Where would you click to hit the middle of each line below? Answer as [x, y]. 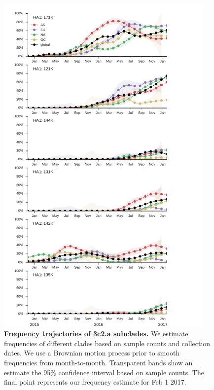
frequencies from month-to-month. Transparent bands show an [98, 363]
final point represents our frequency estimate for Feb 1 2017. [95, 382]
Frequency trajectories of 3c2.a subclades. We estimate [96, 334]
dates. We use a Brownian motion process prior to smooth [92, 353]
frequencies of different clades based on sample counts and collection [107, 343]
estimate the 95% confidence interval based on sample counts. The [104, 372]
